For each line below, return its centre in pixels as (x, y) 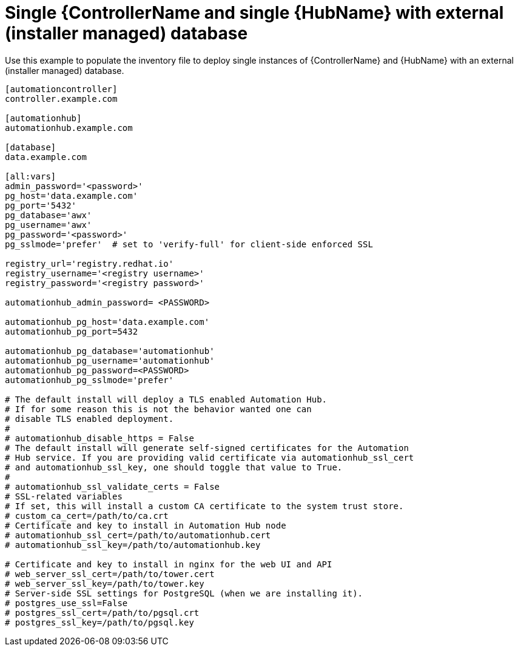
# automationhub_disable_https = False (99, 438)
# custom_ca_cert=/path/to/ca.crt (87, 516)
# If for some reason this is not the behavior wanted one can (158, 409)
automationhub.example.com (69, 128)
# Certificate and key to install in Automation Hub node (146, 525)
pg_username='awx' (49, 225)
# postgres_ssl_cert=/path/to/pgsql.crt (102, 613)
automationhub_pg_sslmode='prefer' (89, 380)
